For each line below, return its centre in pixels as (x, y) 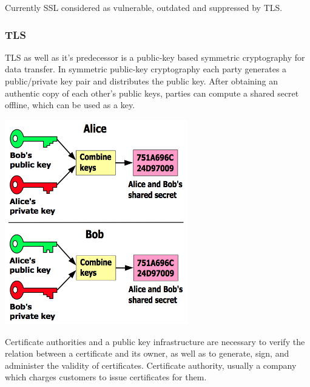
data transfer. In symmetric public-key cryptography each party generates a (146, 69)
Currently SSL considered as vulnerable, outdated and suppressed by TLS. (144, 7)
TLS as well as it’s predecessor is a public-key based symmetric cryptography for (155, 57)
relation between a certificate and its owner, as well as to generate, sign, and (147, 353)
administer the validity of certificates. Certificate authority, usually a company (151, 365)
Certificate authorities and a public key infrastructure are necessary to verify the (155, 341)
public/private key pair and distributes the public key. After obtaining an (141, 81)
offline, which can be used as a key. (70, 105)
